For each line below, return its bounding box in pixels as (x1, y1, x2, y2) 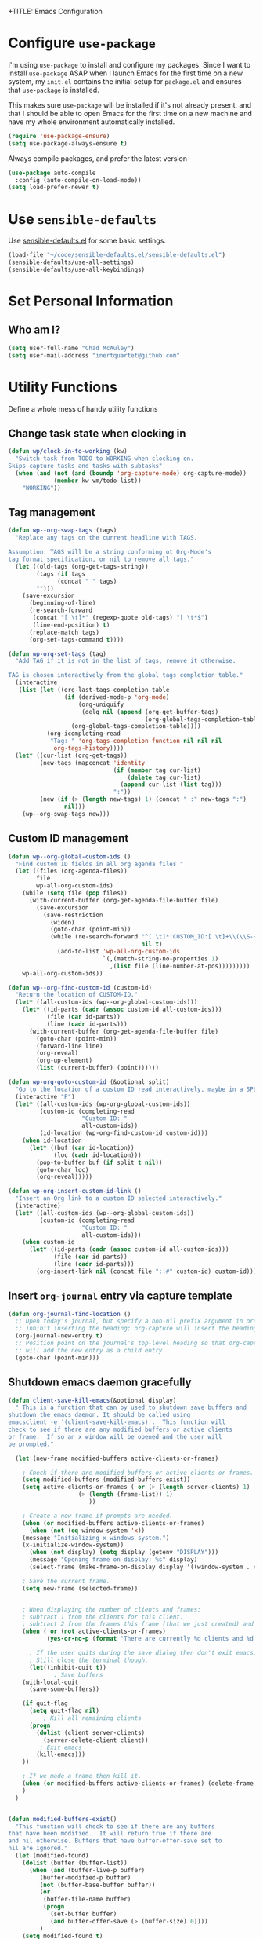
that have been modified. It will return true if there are (8, 1830, 212, 1838)
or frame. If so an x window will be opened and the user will (8, 1432, 222, 1440)
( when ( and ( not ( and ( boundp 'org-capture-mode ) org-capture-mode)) (15, 470, 247, 477)
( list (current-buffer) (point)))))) (36, 1064, 159, 1072)
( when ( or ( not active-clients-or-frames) (22, 1627, 167, 1636)
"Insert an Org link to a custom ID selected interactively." (15, 1194, 222, 1202)
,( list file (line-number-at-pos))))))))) (109, 962, 250, 970)
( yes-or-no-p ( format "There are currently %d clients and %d (46, 1635, 254, 1643)
